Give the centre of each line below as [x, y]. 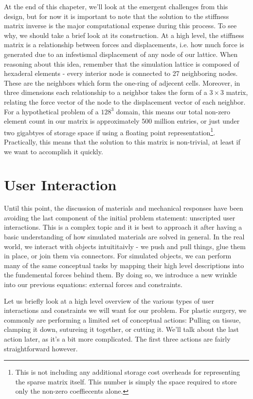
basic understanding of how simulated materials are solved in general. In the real [124, 237]
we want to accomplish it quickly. [54, 151]
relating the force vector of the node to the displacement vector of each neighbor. [125, 101]
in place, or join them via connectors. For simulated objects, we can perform [118, 256]
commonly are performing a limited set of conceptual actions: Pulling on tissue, [122, 319]
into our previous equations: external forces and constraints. [93, 284]
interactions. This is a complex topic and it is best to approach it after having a [123, 227]
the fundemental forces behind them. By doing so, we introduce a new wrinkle [120, 275]
